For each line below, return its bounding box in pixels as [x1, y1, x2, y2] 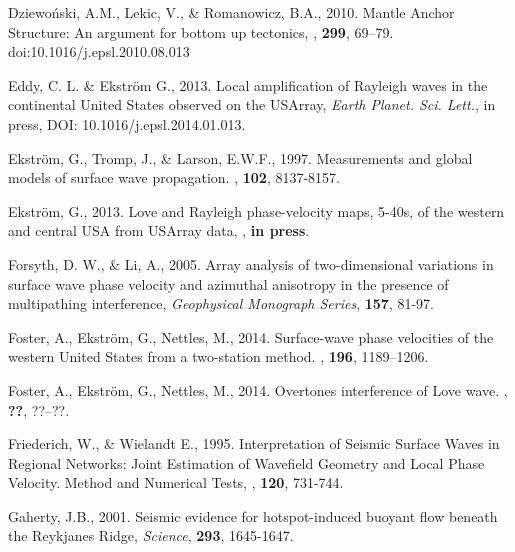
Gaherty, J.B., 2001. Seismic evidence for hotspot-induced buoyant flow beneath [8, 505, 498, 526]
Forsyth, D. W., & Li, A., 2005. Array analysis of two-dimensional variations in [8, 253, 494, 274]
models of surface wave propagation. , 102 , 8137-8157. [8, 167, 340, 188]
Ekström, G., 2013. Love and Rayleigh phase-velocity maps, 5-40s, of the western [8, 200, 505, 221]
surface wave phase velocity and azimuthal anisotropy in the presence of [8, 273, 449, 294]
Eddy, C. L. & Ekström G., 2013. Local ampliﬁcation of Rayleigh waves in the [8, 74, 488, 95]
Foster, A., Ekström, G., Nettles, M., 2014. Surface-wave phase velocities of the [8, 326, 494, 347]
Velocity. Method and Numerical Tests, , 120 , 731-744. [8, 472, 344, 493]
